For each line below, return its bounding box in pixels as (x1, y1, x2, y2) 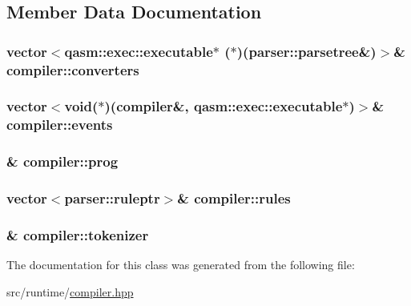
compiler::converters (6, 59, 139, 79)
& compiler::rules (177, 188, 291, 208)
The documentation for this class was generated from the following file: (6, 256, 355, 273)
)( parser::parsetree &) (236, 41, 377, 61)
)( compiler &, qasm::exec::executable (104, 96, 343, 116)
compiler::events (6, 115, 113, 135)
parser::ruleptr (64, 188, 160, 208)
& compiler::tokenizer (6, 224, 149, 244)
